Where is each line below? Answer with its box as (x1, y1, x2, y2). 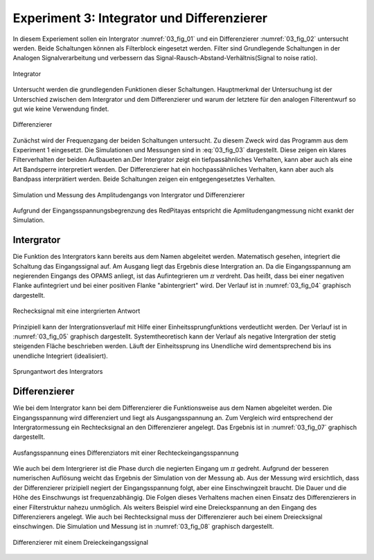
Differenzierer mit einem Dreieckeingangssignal (12, 538, 149, 546)
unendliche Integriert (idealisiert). (12, 352, 109, 360)
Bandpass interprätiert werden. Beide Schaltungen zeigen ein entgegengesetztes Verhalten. (12, 175, 276, 183)
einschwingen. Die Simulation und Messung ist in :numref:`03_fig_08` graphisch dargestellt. (12, 523, 274, 531)
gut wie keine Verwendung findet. (12, 105, 109, 113)
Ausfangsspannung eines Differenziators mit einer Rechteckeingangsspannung (12, 449, 239, 457)
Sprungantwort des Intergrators (12, 368, 103, 376)
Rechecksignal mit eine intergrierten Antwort (12, 307, 141, 315)
